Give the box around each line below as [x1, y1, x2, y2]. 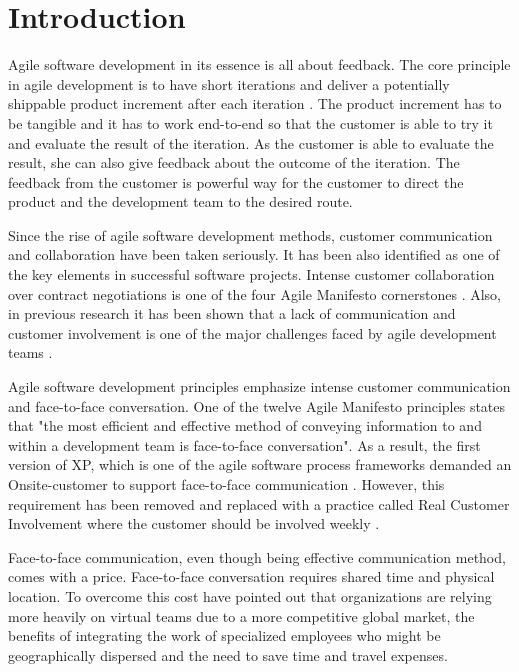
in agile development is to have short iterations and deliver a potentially [8, 73, 450, 94]
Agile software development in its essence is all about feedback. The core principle [8, 54, 511, 75]
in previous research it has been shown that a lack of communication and [8, 303, 456, 324]
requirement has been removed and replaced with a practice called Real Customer [8, 493, 510, 514]
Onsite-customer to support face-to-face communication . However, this [8, 474, 445, 494]
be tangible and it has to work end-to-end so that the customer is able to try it [8, 112, 493, 133]
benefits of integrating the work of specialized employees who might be [8, 625, 441, 646]
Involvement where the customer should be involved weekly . [8, 513, 380, 534]
